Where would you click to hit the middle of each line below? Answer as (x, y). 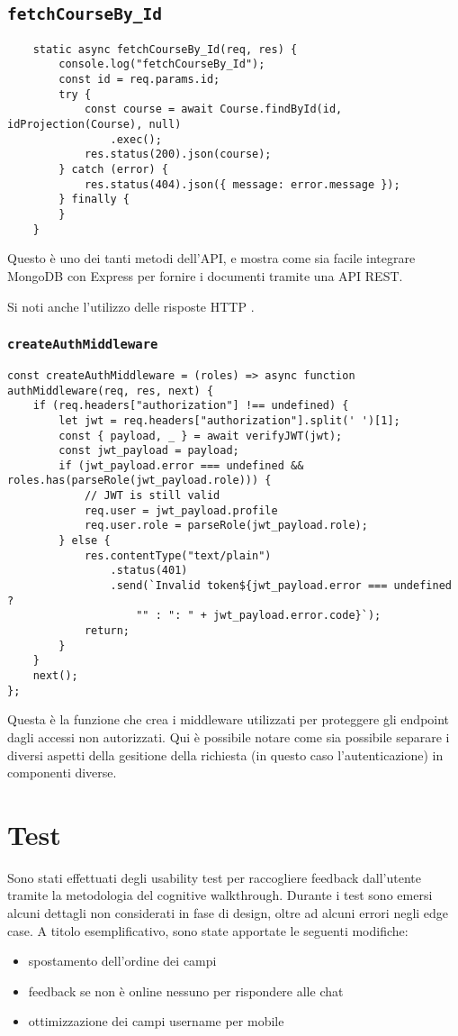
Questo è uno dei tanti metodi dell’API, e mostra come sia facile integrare (211, 258)
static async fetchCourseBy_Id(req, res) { (165, 49)
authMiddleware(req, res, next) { (111, 391)
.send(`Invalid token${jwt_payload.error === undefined (281, 586)
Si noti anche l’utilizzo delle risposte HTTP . (131, 306)
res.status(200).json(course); (178, 154)
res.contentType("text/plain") (178, 555)
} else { (85, 541)
